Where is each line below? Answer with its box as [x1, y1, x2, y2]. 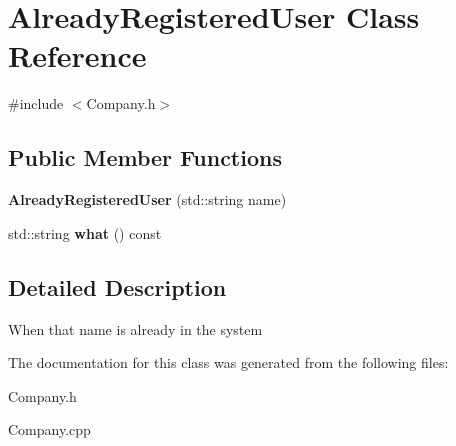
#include [8, 93, 64, 114]
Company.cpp [8, 419, 91, 440]
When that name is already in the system [8, 318, 263, 339]
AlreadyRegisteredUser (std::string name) [8, 189, 287, 210]
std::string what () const [8, 222, 162, 243]
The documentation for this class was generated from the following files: [8, 352, 449, 373]
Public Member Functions [8, 142, 282, 173]
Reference [8, 35, 147, 76]
